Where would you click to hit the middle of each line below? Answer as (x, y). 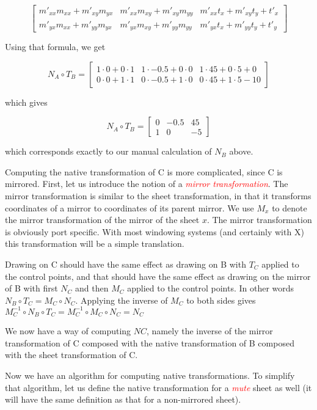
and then (92, 288)
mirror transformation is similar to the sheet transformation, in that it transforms (158, 195)
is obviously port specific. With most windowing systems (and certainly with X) (155, 231)
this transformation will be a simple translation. (95, 243)
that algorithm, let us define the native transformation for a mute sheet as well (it (158, 387)
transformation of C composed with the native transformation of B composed (150, 342)
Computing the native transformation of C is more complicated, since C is (144, 171)
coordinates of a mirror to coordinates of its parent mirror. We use (129, 207)
